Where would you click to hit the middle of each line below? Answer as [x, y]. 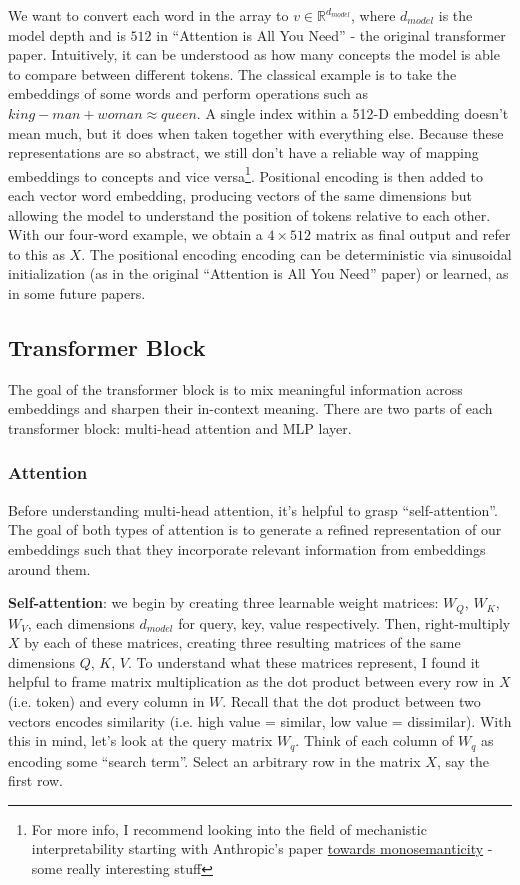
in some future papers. [77, 292]
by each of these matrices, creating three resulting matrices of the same [242, 642]
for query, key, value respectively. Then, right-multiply [344, 622]
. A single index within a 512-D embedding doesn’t [352, 112]
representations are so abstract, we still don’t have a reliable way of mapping [243, 152]
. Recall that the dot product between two [351, 700]
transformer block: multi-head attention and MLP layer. [180, 427]
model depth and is [67, 34]
